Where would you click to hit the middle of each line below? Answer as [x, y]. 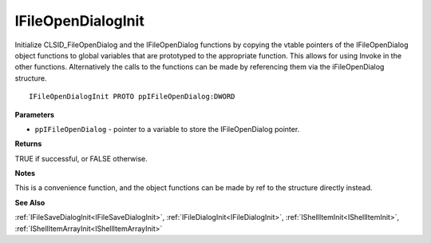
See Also [30, 202]
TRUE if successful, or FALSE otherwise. [81, 158]
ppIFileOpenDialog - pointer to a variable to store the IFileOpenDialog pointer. [167, 129]
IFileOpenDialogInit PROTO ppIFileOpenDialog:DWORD [132, 97]
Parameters [35, 114]
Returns [28, 144]
